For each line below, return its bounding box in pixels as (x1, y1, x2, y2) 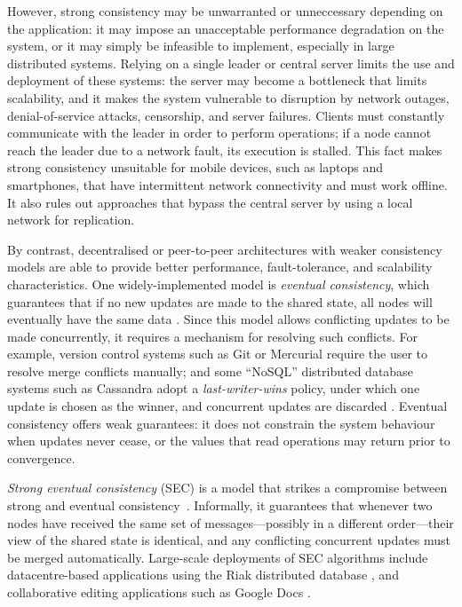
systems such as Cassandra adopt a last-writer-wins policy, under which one (7, 379, 420, 398)
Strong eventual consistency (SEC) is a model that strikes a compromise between (7, 478, 448, 497)
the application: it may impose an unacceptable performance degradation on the (7, 19, 444, 37)
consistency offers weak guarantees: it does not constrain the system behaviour (7, 414, 435, 432)
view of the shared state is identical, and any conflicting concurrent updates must (7, 531, 451, 549)
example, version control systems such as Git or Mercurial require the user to (7, 344, 428, 363)
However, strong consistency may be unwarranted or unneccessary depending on (7, 2, 443, 20)
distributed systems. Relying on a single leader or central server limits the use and (7, 53, 455, 72)
